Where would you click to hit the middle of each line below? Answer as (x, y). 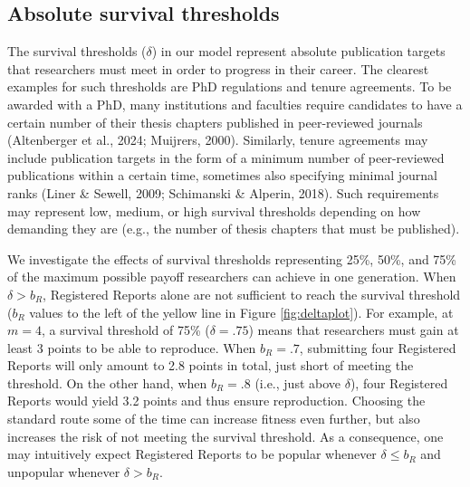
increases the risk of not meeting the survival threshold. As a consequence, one (225, 436)
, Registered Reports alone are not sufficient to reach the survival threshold (252, 294)
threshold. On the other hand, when (107, 382)
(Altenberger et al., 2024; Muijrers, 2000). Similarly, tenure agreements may (218, 140)
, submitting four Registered (378, 347)
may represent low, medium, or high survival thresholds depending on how (214, 210)
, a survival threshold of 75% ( (125, 330)
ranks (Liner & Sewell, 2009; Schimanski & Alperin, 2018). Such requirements (223, 192)
